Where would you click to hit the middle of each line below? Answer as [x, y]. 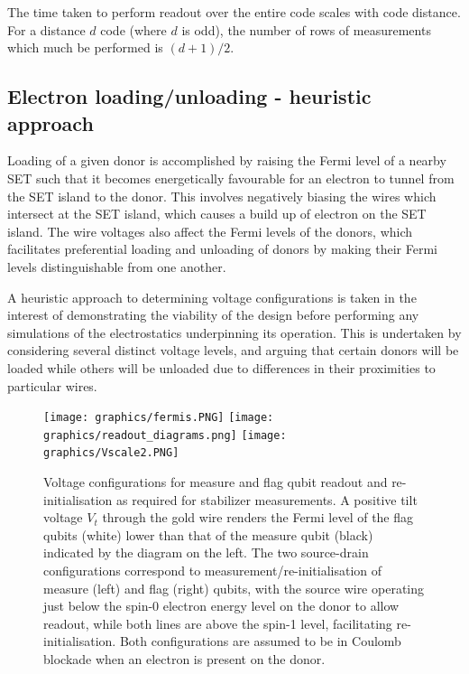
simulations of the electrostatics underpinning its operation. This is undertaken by [234, 332]
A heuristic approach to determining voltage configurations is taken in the [212, 297]
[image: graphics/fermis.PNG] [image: [159, 418]
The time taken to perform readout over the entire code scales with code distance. [234, 12]
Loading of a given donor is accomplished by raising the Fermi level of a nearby [227, 160]
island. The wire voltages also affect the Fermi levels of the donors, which [210, 231]
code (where [133, 29]
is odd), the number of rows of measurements [306, 29]
